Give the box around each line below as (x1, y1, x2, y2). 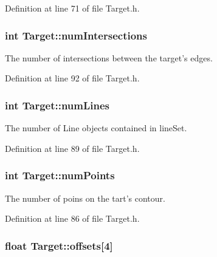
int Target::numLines (5, 97, 110, 112)
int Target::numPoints (5, 168, 115, 183)
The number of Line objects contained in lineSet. (5, 122, 187, 134)
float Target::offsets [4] (5, 238, 113, 253)
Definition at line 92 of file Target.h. (5, 72, 140, 84)
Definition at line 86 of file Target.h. (5, 212, 140, 225)
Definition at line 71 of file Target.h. (5, 2, 140, 14)
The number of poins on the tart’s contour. (5, 191, 165, 204)
